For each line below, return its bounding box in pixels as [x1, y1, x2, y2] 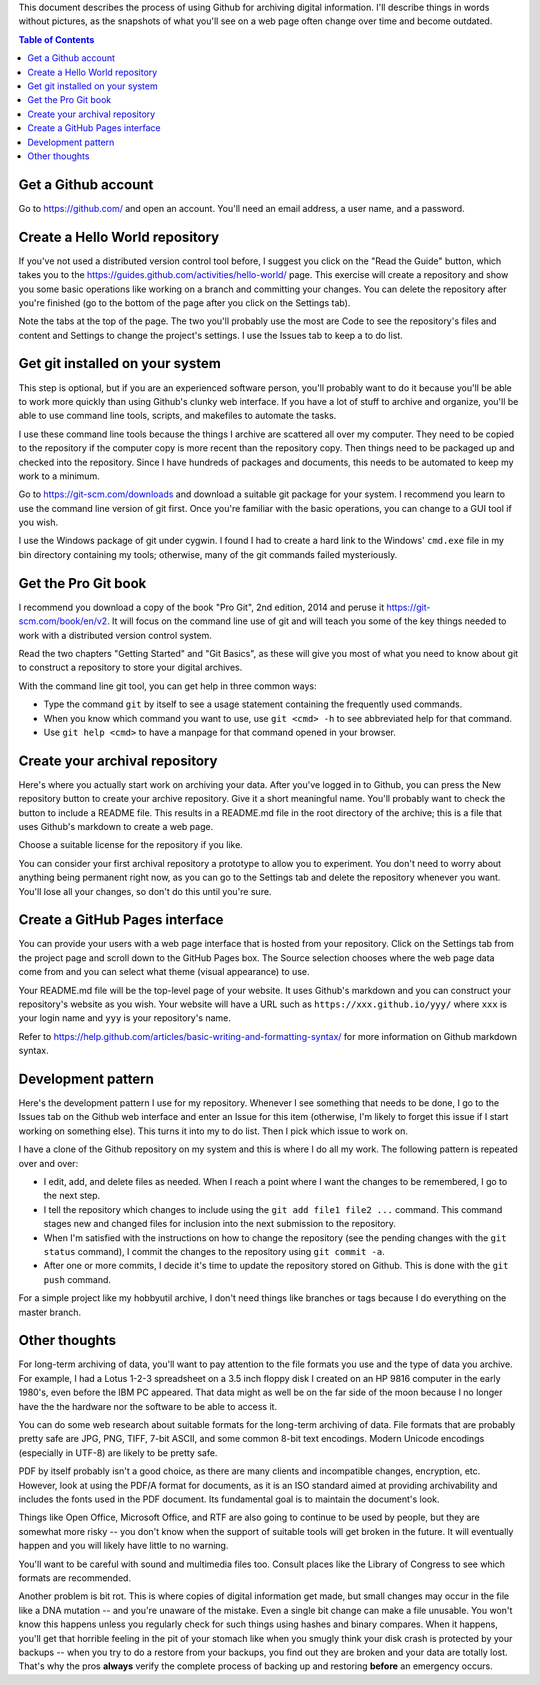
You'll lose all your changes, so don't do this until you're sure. [18, 885, 272, 897]
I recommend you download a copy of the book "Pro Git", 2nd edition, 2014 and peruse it [18, 601, 385, 613]
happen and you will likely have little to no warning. [18, 1540, 229, 1552]
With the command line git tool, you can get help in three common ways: [18, 680, 317, 692]
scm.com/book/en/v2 [18, 615, 108, 627]
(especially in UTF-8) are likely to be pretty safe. [18, 1446, 218, 1459]
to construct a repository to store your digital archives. [18, 661, 243, 674]
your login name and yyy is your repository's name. [18, 1012, 232, 1024]
